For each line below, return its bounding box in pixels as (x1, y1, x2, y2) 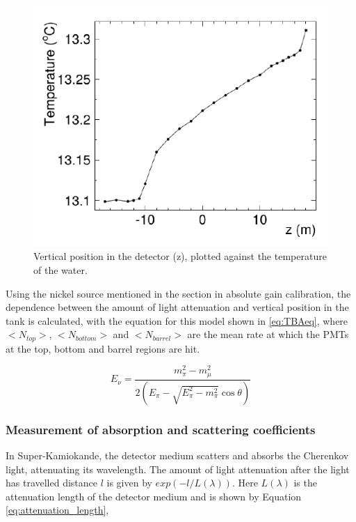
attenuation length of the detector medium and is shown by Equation (6, 489, 302, 503)
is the (293, 475, 317, 490)
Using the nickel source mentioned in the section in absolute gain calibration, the (6, 286, 351, 300)
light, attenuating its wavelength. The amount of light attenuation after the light (6, 461, 350, 476)
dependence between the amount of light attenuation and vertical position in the (6, 300, 349, 314)
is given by (106, 475, 152, 490)
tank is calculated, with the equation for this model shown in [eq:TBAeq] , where (6, 313, 348, 328)
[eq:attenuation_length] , (6, 502, 109, 517)
